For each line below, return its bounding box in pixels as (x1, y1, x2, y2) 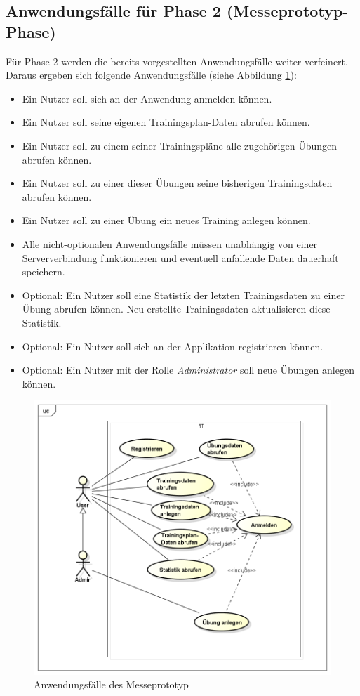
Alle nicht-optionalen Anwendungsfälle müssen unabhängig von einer (22, 236, 318, 251)
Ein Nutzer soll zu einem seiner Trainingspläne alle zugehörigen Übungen (22, 138, 338, 152)
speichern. (22, 264, 65, 279)
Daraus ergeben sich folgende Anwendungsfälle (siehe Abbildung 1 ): (6, 67, 297, 82)
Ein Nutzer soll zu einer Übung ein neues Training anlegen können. (22, 213, 311, 228)
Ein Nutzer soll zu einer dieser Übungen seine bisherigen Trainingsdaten (22, 176, 333, 190)
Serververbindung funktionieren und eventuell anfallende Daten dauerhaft (22, 250, 339, 265)
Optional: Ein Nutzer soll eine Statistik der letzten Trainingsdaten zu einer (22, 287, 345, 302)
